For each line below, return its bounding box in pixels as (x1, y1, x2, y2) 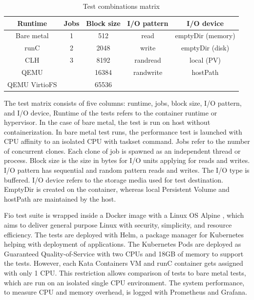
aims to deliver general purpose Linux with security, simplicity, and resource (4, 220, 232, 230)
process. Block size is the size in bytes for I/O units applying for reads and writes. (4, 155, 250, 165)
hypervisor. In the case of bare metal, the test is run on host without (4, 117, 211, 127)
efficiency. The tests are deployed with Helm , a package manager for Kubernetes (4, 229, 244, 239)
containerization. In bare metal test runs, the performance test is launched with (4, 126, 242, 137)
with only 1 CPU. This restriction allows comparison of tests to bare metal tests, (4, 268, 246, 277)
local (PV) (190, 55, 221, 65)
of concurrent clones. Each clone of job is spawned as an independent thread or (4, 145, 241, 156)
